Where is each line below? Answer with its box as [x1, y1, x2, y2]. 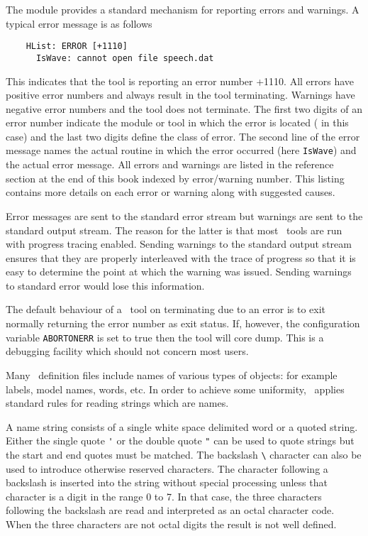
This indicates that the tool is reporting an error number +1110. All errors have [6, 73, 355, 88]
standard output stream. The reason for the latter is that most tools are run [6, 222, 342, 237]
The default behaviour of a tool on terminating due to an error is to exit [6, 302, 326, 317]
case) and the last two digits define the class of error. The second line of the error [6, 128, 360, 143]
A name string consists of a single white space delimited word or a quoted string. [6, 419, 358, 434]
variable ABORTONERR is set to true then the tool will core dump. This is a [6, 329, 324, 344]
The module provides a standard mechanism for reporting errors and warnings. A [6, 2, 359, 16]
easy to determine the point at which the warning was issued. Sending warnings [6, 264, 352, 279]
